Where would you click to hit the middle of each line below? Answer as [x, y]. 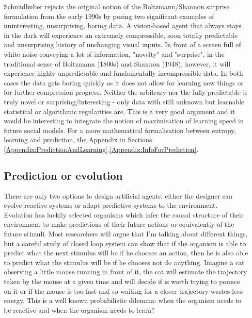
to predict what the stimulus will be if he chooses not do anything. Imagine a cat [124, 262]
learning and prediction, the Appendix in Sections [78, 140]
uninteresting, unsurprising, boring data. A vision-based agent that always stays [123, 25]
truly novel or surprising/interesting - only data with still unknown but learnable [124, 101]
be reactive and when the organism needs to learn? [79, 310]
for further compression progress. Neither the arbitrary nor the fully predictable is [126, 92]
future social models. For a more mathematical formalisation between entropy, [120, 130]
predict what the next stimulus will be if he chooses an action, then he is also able [126, 253]
